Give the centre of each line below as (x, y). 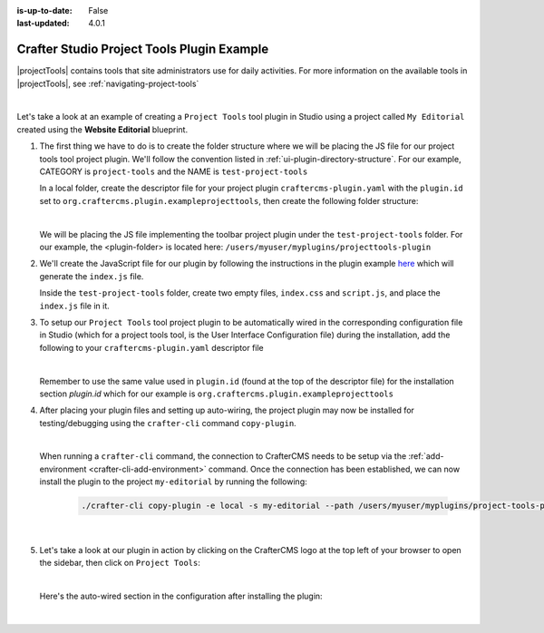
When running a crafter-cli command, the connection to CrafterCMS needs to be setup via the (223, 456)
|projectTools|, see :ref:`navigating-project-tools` (108, 83)
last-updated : (43, 24)
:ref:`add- (426, 456)
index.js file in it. (75, 306)
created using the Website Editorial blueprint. (102, 129)
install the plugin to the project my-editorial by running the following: (173, 482)
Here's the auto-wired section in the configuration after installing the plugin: (181, 596)
